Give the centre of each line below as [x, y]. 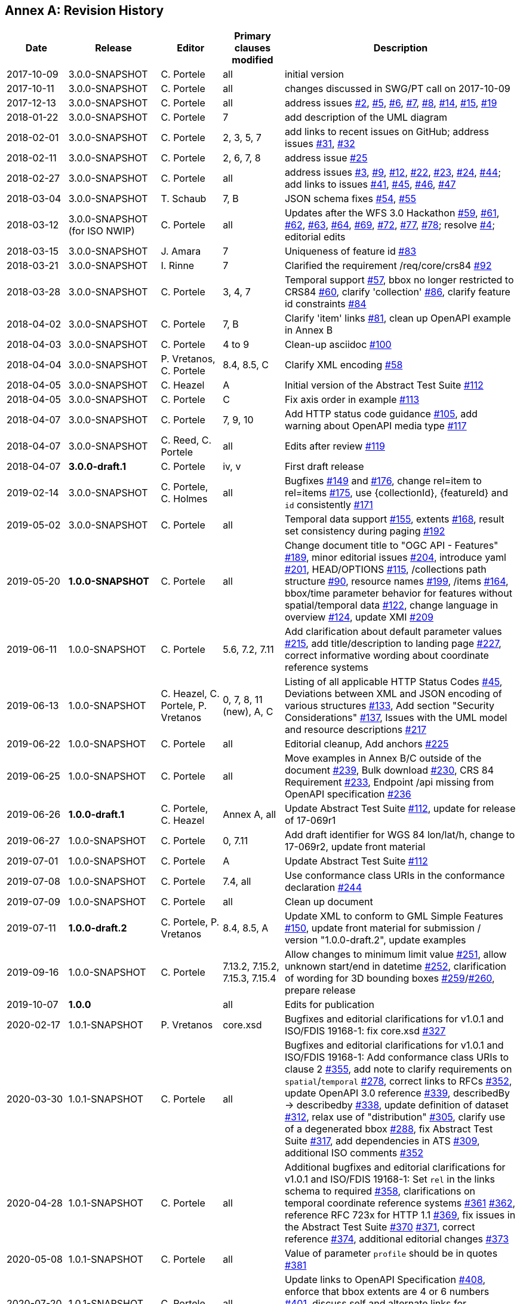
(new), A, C [248, 712]
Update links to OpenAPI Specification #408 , [385, 1280]
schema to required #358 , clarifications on [380, 1191]
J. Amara [181, 251]
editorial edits [315, 237]
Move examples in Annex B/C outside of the [383, 758]
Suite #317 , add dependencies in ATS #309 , [382, 1141]
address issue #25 [326, 158]
